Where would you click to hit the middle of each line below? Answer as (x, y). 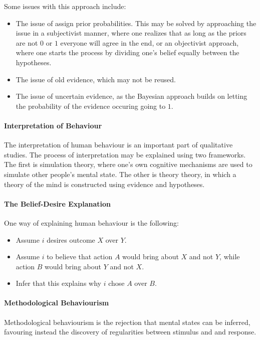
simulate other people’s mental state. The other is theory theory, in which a (120, 174)
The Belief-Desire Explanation (58, 203)
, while (230, 257)
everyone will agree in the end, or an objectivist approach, (150, 42)
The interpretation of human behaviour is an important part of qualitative (118, 145)
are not (27, 42)
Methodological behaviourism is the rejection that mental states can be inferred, (127, 322)
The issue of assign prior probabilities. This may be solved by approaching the (136, 23)
